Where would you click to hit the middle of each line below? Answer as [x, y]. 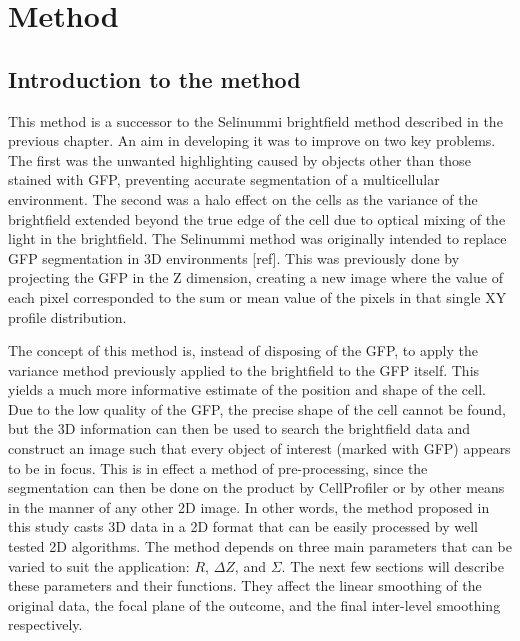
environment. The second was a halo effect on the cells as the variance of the [243, 198]
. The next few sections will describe [392, 565]
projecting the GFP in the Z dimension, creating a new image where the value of [255, 277]
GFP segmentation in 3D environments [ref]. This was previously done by [234, 257]
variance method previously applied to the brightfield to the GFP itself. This [244, 369]
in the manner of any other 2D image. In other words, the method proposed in [249, 506]
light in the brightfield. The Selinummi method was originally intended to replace [257, 238]
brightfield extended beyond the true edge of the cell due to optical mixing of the [257, 218]
